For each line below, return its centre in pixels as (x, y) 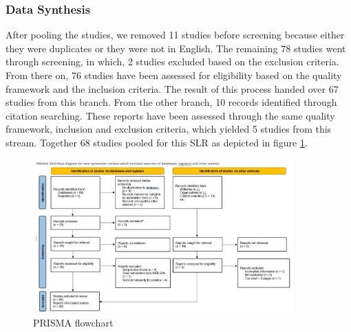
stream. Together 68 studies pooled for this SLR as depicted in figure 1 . (157, 142)
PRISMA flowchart (73, 323)
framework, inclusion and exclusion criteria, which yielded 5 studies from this (169, 129)
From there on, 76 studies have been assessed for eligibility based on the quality (174, 75)
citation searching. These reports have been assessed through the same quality (170, 115)
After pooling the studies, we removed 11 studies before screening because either (175, 35)
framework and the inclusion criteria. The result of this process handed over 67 (172, 88)
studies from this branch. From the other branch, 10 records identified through (171, 102)
